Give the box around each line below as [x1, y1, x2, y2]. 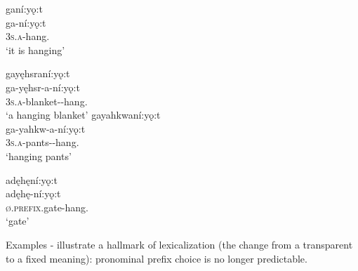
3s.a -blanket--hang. [6, 93, 88, 108]
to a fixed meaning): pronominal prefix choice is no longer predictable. [6, 251, 307, 265]
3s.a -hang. [6, 29, 50, 44]
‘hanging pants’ [6, 148, 72, 163]
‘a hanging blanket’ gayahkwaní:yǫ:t [6, 107, 161, 122]
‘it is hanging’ [6, 42, 65, 57]
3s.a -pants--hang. [6, 135, 79, 150]
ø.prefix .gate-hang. [6, 199, 88, 214]
